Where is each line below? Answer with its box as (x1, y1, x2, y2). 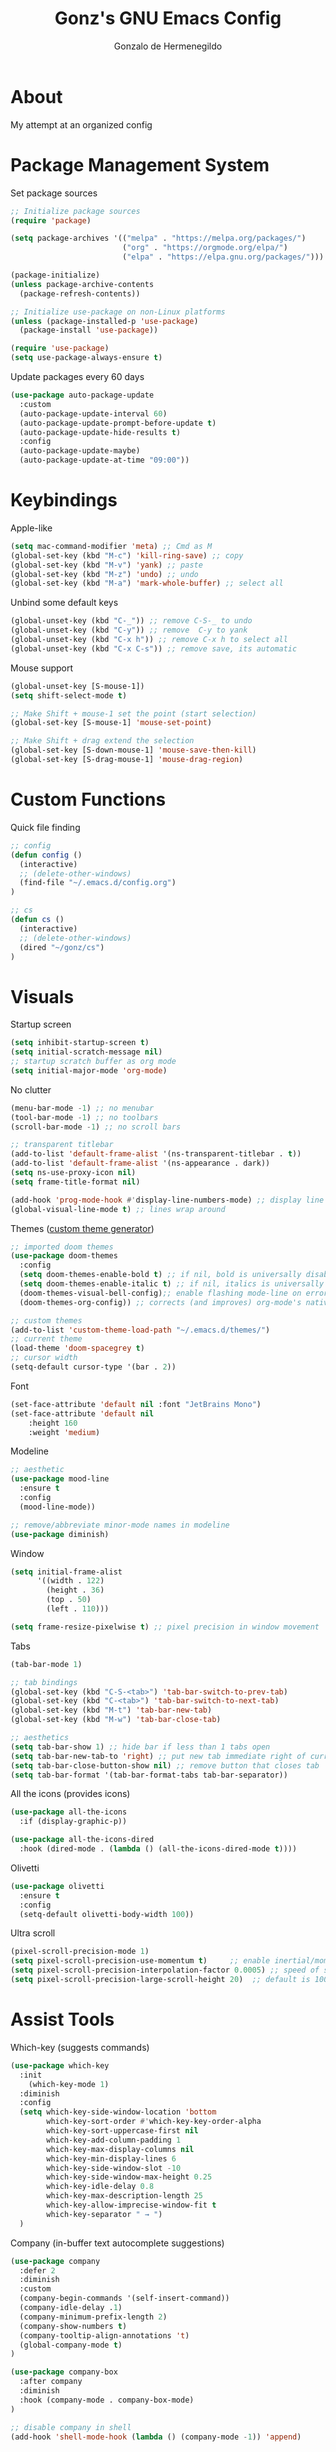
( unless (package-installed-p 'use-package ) (10, 316, 199, 326)
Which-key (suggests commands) (10, 2041, 150, 2053)
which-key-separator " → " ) (46, 2209, 163, 2219)
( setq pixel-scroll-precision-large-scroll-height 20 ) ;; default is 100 (10, 1975, 329, 1985)
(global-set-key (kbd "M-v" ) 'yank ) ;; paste (10, 560, 203, 570)
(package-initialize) (10, 270, 101, 280)
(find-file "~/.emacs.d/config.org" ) (19, 878, 177, 888)
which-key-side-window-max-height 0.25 (46, 2172, 213, 2182)
